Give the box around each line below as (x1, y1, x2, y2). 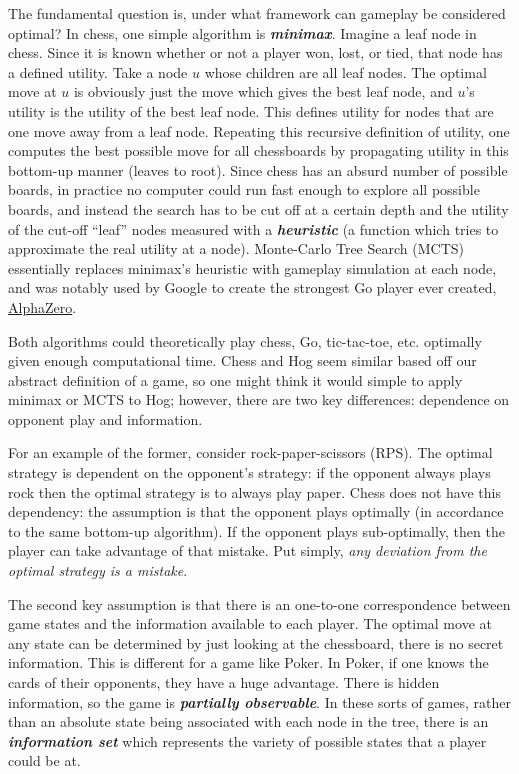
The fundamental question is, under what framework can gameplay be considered (8, 3, 506, 23)
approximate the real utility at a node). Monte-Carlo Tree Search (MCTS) (8, 238, 464, 259)
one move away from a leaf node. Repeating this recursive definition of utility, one (8, 120, 510, 141)
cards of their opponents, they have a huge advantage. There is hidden (8, 672, 440, 692)
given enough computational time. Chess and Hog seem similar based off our (8, 350, 477, 371)
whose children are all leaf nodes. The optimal (204, 61, 487, 82)
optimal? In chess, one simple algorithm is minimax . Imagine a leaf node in (8, 22, 477, 43)
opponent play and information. (8, 408, 203, 429)
